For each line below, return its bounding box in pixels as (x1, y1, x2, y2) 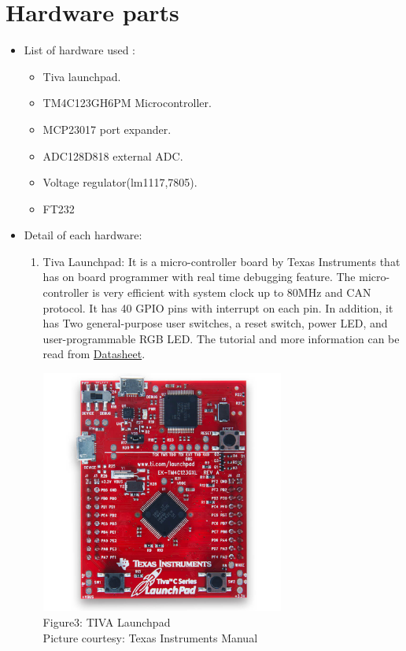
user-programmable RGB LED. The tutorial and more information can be (42, 330, 400, 346)
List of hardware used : (24, 42, 136, 58)
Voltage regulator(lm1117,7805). (42, 174, 197, 190)
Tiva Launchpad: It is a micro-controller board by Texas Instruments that (42, 253, 400, 269)
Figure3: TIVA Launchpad (42, 613, 171, 630)
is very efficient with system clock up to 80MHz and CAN (92, 284, 371, 301)
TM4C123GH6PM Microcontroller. (42, 94, 212, 111)
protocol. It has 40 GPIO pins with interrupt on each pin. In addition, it (42, 299, 393, 316)
